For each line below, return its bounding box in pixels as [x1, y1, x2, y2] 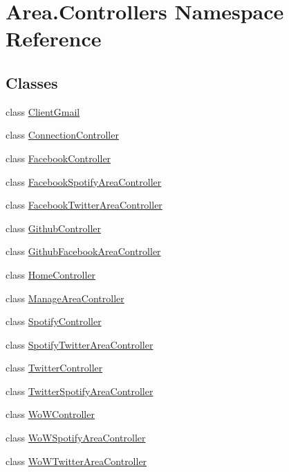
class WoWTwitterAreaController [6, 453, 147, 468]
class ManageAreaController [6, 290, 124, 305]
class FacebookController [6, 150, 111, 165]
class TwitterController [6, 360, 103, 375]
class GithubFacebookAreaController [6, 244, 161, 259]
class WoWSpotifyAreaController [6, 430, 146, 445]
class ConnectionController [6, 128, 119, 142]
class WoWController [6, 407, 95, 421]
